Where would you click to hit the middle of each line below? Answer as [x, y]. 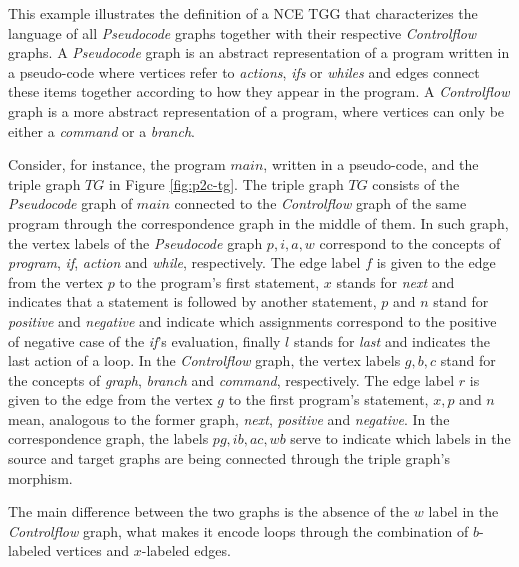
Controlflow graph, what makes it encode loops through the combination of [238, 530]
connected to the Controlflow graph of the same [320, 203]
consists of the [416, 183]
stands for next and [395, 281]
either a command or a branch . [101, 130]
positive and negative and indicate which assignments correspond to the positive [252, 320]
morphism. [40, 477]
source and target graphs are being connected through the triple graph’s [229, 458]
